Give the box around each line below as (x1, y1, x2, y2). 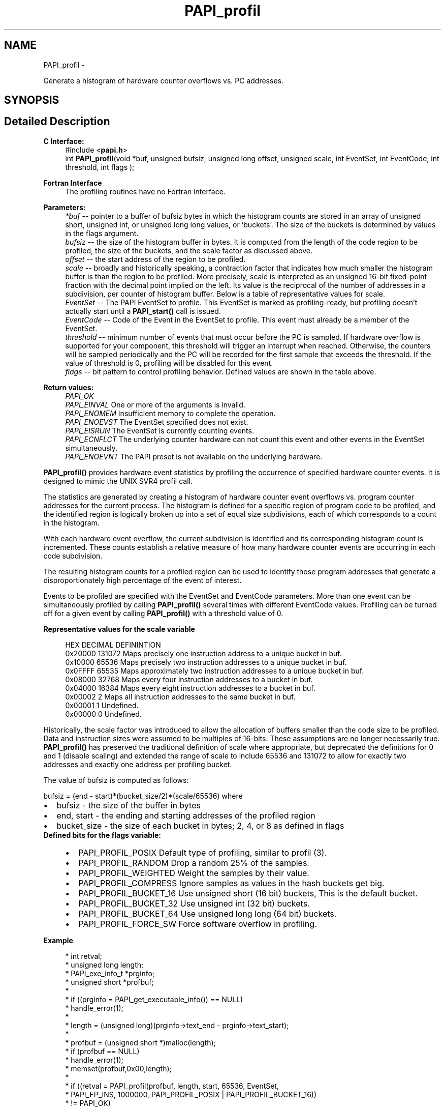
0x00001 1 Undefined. (65, 701, 139, 710)
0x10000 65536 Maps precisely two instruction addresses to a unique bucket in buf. (65, 657, 347, 666)
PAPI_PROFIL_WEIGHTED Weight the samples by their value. (78, 867, 309, 878)
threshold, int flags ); (65, 162, 135, 171)
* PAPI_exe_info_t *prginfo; (65, 969, 155, 978)
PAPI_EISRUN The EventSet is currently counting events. (65, 426, 254, 435)
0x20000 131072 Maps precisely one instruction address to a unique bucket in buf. (65, 649, 342, 658)
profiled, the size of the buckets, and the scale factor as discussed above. (65, 246, 313, 255)
